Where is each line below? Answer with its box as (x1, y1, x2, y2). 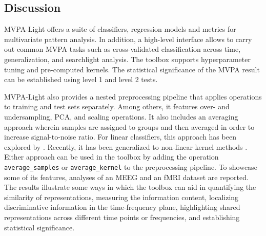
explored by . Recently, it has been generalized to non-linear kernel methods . (4, 141, 248, 152)
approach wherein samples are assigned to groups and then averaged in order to (4, 121, 255, 132)
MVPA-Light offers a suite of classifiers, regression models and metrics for (4, 24, 236, 34)
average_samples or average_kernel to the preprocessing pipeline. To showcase (4, 161, 257, 172)
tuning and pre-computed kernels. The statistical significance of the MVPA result (4, 64, 260, 74)
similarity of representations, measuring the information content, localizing (4, 191, 239, 202)
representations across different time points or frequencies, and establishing (4, 211, 240, 222)
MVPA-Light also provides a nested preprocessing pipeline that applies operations (4, 91, 262, 102)
